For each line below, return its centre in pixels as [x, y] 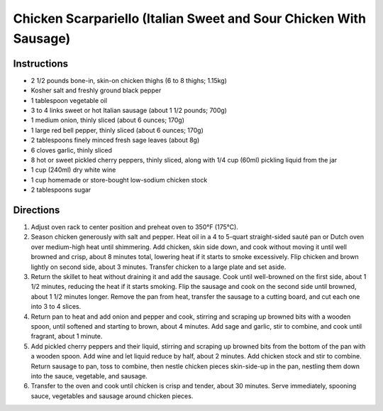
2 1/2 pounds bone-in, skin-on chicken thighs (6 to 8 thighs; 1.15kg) [129, 80]
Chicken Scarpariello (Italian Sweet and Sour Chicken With [190, 18]
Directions [37, 210]
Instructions [41, 64]
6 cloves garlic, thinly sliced [72, 150]
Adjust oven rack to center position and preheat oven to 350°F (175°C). [135, 227]
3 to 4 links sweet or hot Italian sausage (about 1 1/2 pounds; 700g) [129, 111]
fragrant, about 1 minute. [67, 336]
